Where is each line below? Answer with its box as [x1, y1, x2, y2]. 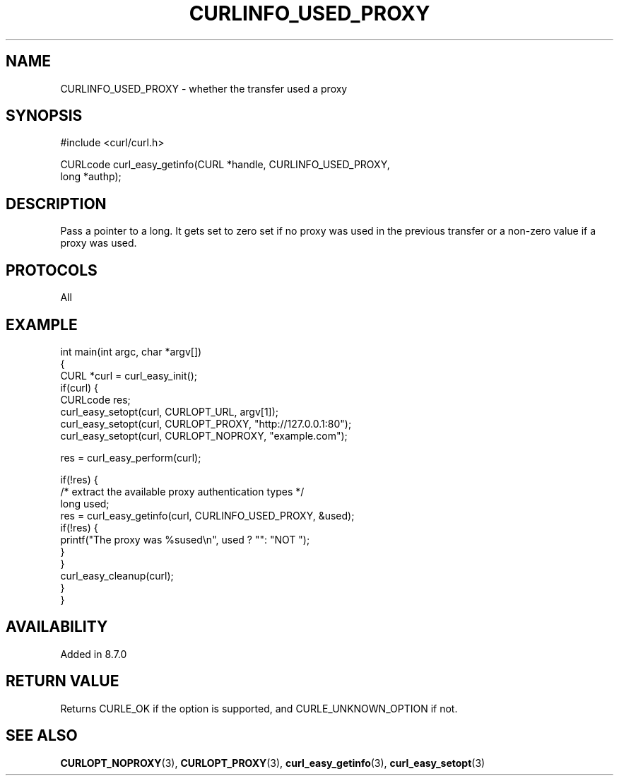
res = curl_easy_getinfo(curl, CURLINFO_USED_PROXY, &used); [60, 509, 355, 522]
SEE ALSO [6, 727, 78, 745]
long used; [60, 497, 110, 510]
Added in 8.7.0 [60, 647, 127, 660]
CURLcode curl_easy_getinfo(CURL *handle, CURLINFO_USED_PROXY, [60, 158, 390, 171]
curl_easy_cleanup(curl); [60, 569, 174, 582]
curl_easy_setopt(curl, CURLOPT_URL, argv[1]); [60, 405, 279, 418]
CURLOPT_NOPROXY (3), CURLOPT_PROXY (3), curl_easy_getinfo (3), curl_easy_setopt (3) [60, 756, 485, 769]
